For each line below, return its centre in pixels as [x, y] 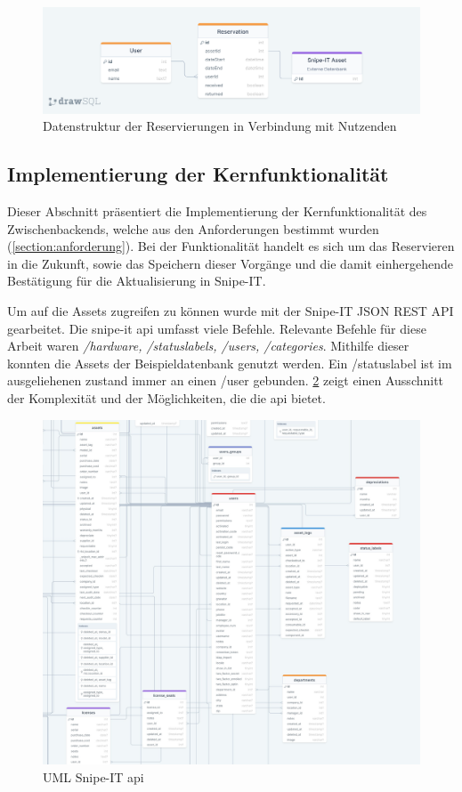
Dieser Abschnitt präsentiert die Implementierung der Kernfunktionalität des [217, 211]
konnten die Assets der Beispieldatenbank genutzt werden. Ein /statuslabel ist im [230, 363]
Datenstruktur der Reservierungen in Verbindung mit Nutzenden [220, 126]
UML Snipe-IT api [93, 776]
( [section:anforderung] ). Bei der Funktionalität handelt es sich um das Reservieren [231, 246]
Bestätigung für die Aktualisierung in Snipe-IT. [137, 281]
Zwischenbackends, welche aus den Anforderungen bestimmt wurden [193, 228]
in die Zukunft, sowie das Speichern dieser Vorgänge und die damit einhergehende [230, 263]
